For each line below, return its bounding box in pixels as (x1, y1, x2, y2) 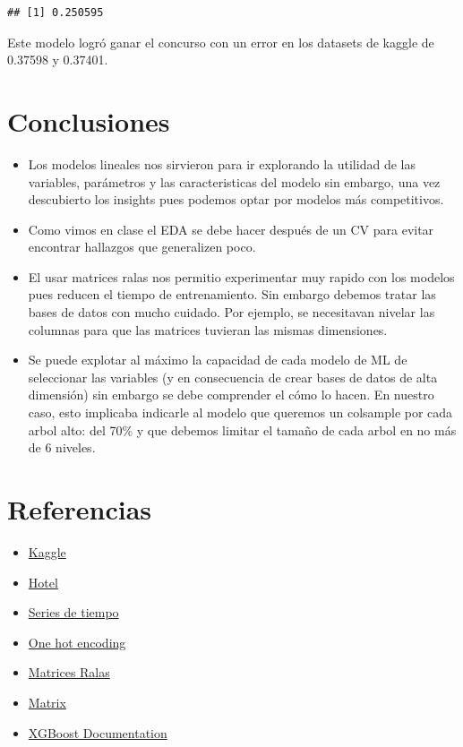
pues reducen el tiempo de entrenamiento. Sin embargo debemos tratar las (28, 285, 436, 304)
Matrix (28, 692, 66, 711)
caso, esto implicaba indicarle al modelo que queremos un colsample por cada (28, 403, 453, 422)
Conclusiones (7, 102, 170, 139)
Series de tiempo (28, 603, 119, 622)
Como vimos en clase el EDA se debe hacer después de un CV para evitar (28, 219, 434, 238)
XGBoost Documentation (28, 723, 167, 742)
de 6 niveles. (28, 438, 96, 457)
